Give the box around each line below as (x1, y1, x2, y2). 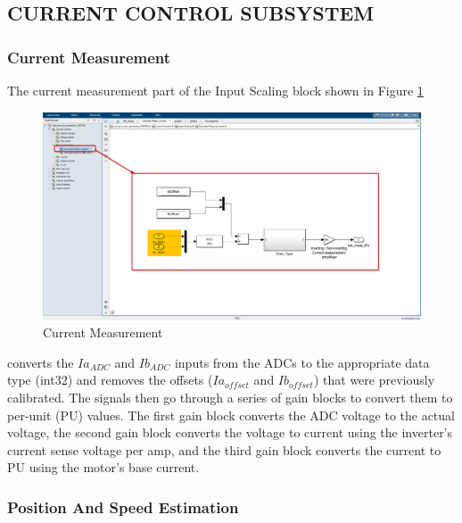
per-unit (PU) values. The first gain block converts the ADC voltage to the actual (7, 405, 455, 424)
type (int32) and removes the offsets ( (7, 370, 213, 389)
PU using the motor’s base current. (7, 458, 200, 477)
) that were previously (313, 370, 435, 389)
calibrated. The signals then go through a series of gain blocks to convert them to (7, 388, 453, 407)
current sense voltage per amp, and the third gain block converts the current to (7, 440, 441, 459)
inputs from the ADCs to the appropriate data (174, 353, 430, 371)
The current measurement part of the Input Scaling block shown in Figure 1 (7, 81, 424, 99)
